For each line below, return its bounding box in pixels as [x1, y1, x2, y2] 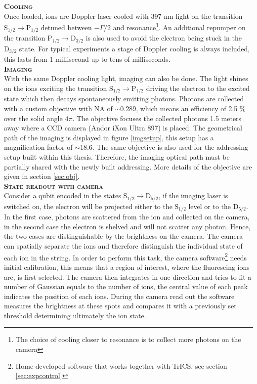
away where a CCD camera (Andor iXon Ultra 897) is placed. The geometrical [4, 123, 242, 133]
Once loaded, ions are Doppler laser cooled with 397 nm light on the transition [4, 10, 243, 21]
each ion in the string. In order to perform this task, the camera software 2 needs [4, 251, 247, 262]
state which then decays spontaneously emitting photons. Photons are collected [4, 93, 244, 104]
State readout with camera [4, 180, 103, 191]
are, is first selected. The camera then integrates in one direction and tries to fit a [4, 271, 252, 282]
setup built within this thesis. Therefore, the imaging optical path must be [4, 152, 230, 162]
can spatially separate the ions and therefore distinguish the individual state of [4, 241, 243, 251]
